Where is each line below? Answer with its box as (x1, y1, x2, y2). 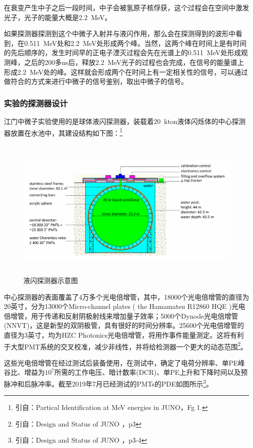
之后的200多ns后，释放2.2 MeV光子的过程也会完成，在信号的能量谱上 (24, 57, 244, 67)
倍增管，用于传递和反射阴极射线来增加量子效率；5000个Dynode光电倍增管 (4, 310, 238, 321)
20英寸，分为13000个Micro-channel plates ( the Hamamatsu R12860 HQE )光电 (4, 301, 246, 311)
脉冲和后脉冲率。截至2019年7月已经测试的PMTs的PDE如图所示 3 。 (4, 377, 213, 388)
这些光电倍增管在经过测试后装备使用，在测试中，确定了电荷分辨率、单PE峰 (4, 357, 245, 367)
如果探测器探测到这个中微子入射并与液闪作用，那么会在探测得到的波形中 (4, 28, 235, 39)
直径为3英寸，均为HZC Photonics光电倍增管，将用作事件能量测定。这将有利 (4, 329, 244, 340)
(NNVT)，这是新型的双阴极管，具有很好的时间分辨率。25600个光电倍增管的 (4, 320, 244, 330)
